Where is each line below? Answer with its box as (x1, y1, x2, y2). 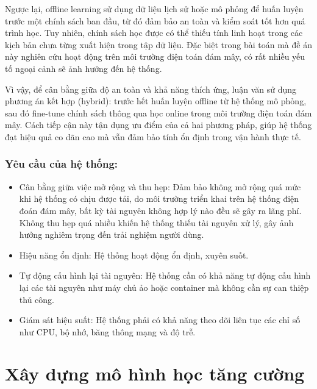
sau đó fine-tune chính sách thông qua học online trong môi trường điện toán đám (5, 106, 312, 119)
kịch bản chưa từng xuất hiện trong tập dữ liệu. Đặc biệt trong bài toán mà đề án (5, 38, 312, 51)
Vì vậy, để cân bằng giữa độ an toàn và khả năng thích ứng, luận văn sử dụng (5, 82, 297, 95)
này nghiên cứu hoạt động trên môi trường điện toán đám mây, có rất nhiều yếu (5, 50, 305, 63)
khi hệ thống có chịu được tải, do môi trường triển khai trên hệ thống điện (19, 192, 299, 205)
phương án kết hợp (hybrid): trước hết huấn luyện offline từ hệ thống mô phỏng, (5, 95, 307, 107)
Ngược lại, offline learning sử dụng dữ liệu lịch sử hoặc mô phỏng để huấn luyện (5, 2, 304, 15)
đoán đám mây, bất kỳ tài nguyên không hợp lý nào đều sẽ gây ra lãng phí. (19, 204, 302, 216)
